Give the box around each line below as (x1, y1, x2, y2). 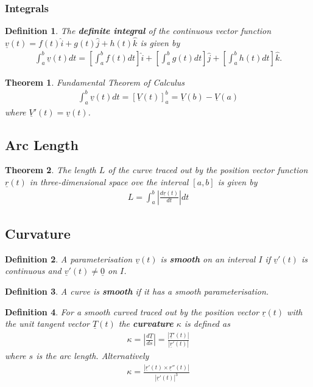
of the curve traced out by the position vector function (108, 163, 308, 176)
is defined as (184, 317, 230, 330)
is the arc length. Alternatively (36, 349, 149, 362)
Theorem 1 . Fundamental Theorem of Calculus (5, 75, 185, 88)
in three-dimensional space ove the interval (29, 175, 189, 188)
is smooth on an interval (160, 252, 256, 265)
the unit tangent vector (5, 317, 90, 330)
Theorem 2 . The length (5, 163, 96, 176)
